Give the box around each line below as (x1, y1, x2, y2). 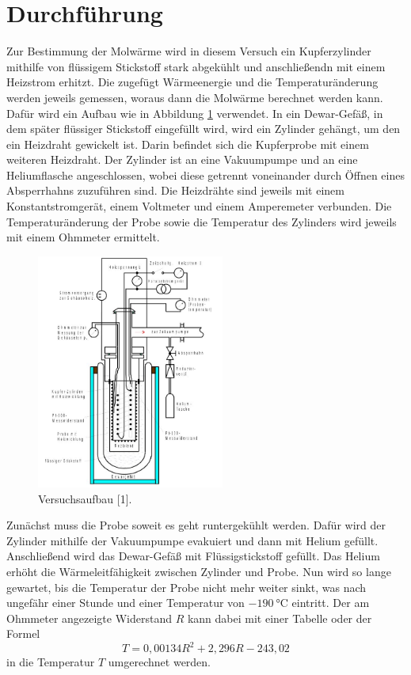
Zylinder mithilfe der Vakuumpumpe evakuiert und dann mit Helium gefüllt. (6, 532, 379, 548)
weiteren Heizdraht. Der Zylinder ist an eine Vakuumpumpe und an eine (6, 151, 358, 168)
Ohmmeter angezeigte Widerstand (6, 609, 172, 626)
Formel (6, 625, 40, 642)
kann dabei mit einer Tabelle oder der (187, 609, 372, 626)
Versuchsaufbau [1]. (38, 490, 132, 506)
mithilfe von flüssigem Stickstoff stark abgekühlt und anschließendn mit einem (6, 58, 386, 74)
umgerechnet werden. (108, 654, 211, 670)
